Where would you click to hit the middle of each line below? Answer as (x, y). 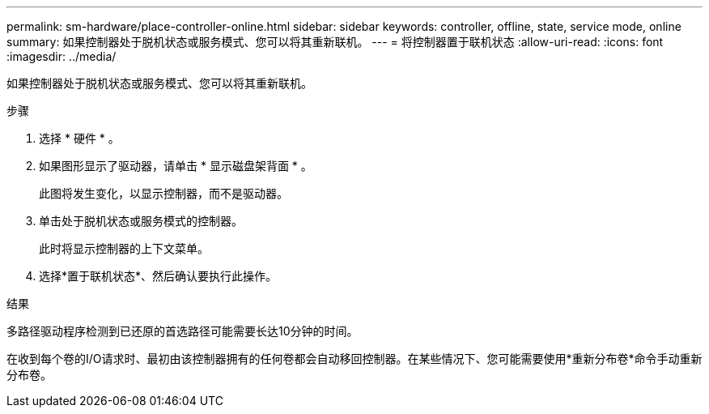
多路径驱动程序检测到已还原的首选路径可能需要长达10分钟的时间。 (183, 331)
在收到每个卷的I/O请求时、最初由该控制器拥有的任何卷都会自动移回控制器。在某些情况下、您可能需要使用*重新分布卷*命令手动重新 (354, 359)
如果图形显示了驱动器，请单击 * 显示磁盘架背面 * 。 (176, 166)
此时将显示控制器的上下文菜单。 (124, 248)
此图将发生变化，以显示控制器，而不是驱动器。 (163, 193)
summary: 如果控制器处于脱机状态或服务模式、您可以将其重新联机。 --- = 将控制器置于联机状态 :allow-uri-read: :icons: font (335, 42)
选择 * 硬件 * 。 (79, 138)
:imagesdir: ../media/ (62, 56)
